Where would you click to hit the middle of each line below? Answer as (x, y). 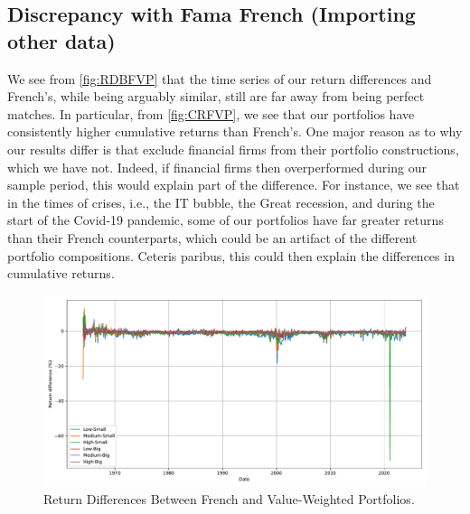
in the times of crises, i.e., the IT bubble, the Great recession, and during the (221, 202)
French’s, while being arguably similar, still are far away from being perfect (216, 96)
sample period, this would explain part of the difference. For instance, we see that (234, 185)
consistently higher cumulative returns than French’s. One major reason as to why (235, 131)
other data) (61, 40)
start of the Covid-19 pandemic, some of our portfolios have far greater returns (226, 220)
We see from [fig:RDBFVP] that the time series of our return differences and (220, 78)
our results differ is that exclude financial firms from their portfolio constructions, (233, 149)
